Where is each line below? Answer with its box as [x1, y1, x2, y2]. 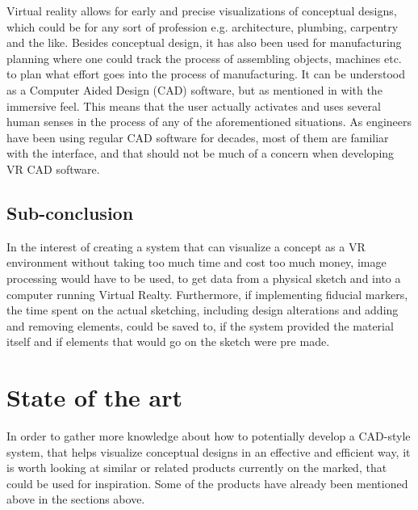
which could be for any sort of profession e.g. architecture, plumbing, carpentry [6, 18, 399, 35]
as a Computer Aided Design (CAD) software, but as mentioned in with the [6, 81, 382, 98]
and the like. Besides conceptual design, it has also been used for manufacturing [6, 34, 402, 51]
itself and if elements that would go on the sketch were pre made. [6, 333, 330, 350]
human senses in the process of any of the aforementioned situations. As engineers [6, 113, 412, 130]
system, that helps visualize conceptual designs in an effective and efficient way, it [6, 443, 411, 460]
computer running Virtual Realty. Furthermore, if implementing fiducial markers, [6, 285, 408, 302]
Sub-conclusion [6, 200, 134, 225]
